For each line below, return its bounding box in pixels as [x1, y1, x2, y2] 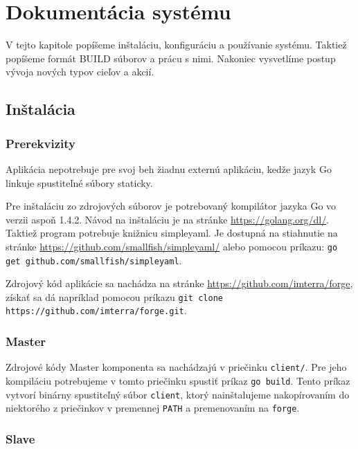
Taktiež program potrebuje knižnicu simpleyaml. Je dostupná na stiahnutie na [6, 226, 338, 240]
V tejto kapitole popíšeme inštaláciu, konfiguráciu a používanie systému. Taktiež [6, 37, 347, 52]
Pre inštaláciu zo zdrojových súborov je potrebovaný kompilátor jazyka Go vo [6, 199, 337, 213]
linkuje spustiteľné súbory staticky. [6, 175, 153, 190]
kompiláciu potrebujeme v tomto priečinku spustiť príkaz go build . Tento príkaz [6, 373, 350, 387]
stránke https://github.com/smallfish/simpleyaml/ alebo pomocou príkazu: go [6, 239, 338, 253]
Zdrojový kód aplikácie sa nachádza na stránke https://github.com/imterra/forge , [6, 276, 353, 291]
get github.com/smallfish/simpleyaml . [6, 253, 182, 267]
